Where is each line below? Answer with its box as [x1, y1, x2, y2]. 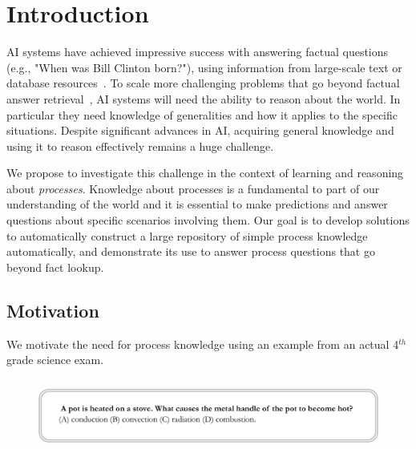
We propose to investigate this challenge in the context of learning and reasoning [6, 164, 404, 181]
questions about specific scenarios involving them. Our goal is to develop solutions [6, 212, 410, 229]
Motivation [6, 297, 99, 322]
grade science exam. [6, 351, 104, 368]
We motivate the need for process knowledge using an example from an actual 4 [6, 335, 399, 352]
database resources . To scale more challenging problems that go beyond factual [6, 75, 400, 91]
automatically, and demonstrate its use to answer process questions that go [6, 243, 375, 260]
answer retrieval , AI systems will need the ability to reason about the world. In [6, 90, 401, 107]
